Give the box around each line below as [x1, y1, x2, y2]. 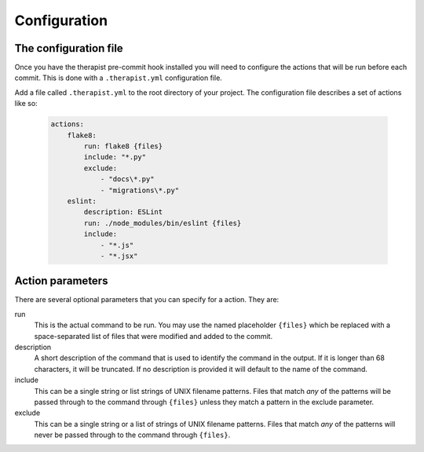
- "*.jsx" [100, 251, 138, 261]
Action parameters [14, 275, 108, 288]
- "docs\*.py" [100, 175, 155, 184]
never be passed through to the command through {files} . [34, 430, 231, 439]
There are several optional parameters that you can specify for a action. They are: [14, 295, 280, 304]
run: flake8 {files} [83, 142, 163, 151]
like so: [14, 99, 38, 108]
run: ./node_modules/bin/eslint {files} [83, 218, 242, 228]
